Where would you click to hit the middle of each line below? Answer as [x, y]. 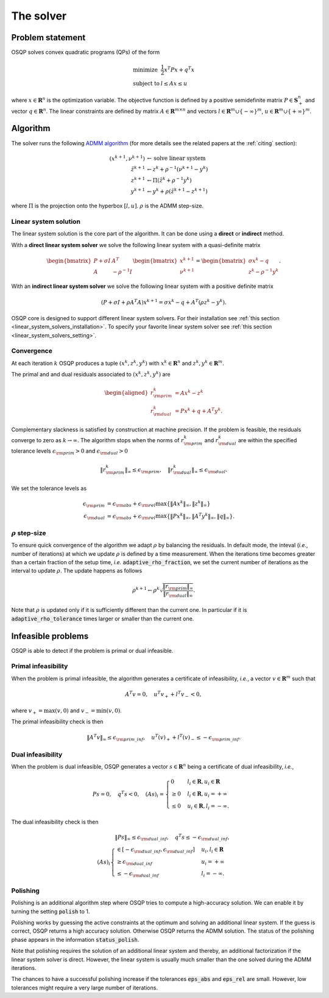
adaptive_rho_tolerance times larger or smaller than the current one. [103, 619]
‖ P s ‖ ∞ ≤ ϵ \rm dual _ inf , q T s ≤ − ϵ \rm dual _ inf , [172, 837]
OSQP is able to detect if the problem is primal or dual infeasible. [92, 650]
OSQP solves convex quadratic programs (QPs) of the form [86, 52]
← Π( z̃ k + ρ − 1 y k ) [169, 180]
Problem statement [48, 38]
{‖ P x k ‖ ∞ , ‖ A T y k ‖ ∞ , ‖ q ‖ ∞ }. [200, 516]
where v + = [27, 711]
